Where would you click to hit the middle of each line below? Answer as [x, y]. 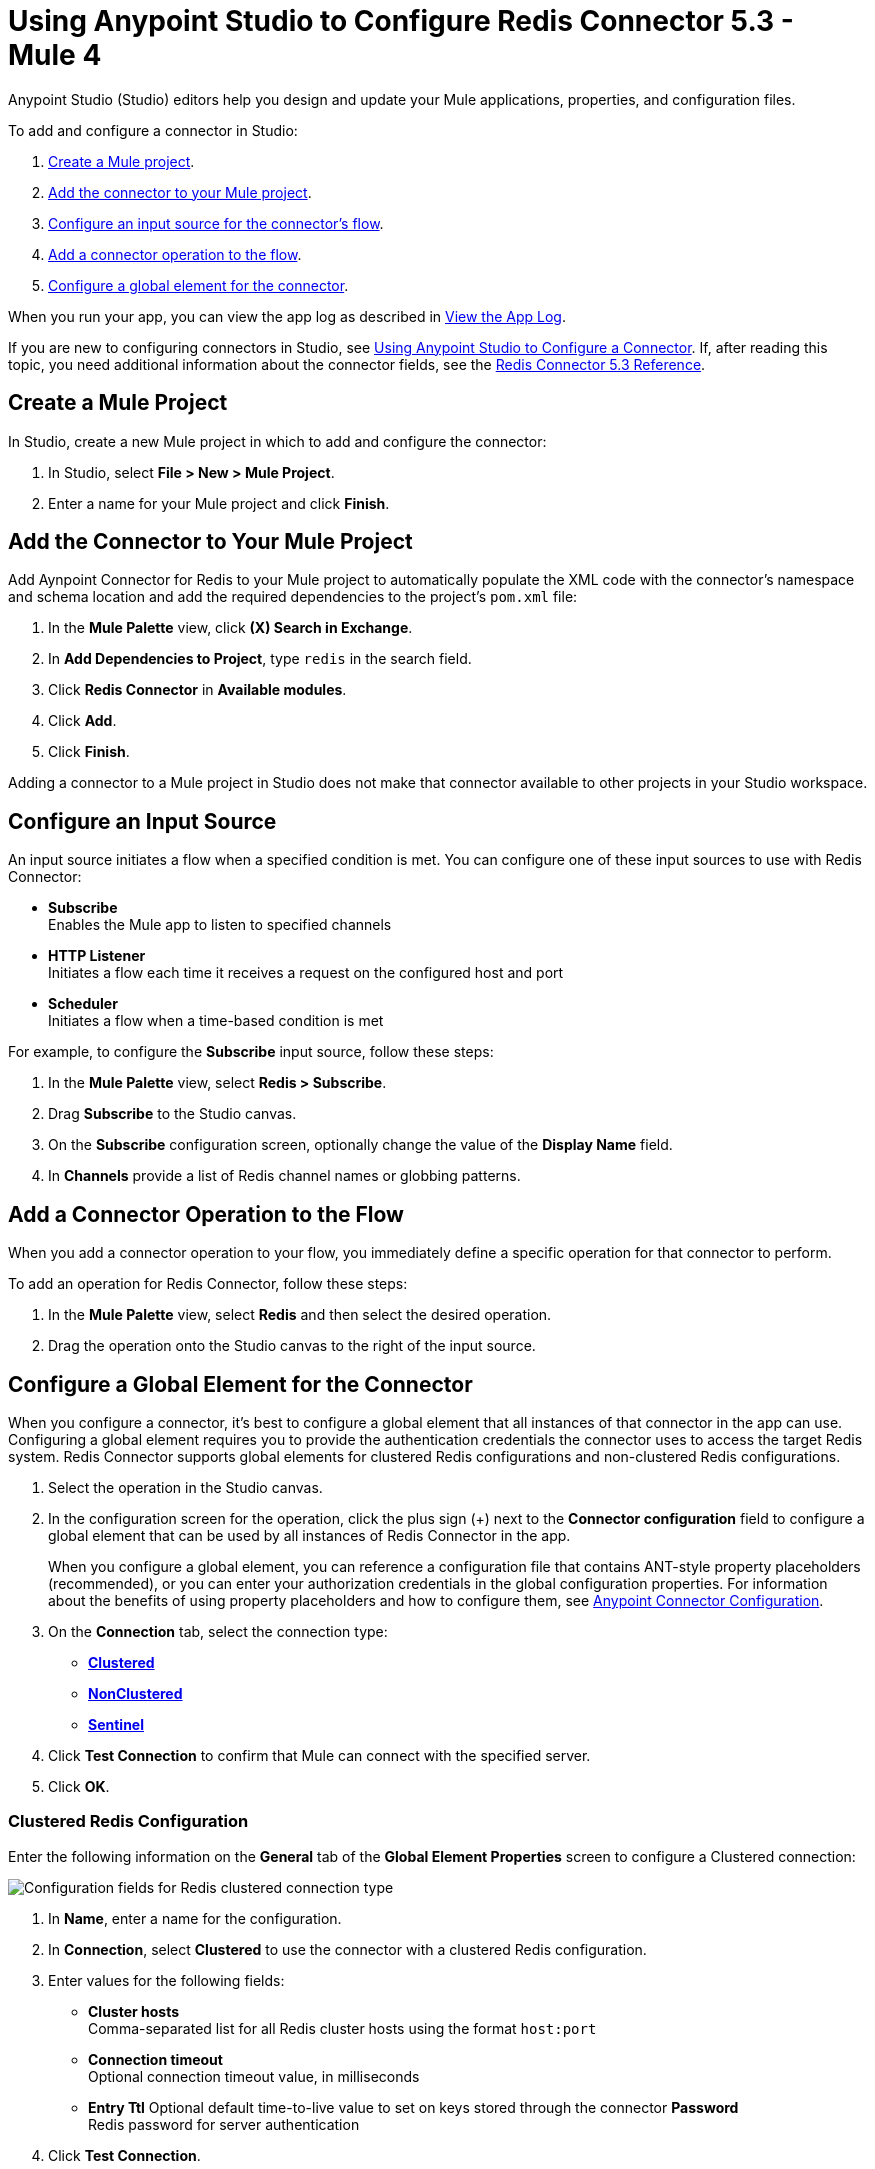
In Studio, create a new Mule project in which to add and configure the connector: [277, 441]
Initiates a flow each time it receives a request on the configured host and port [306, 973]
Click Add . [82, 721]
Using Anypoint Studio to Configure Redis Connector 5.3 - [401, 21]
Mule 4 [55, 55]
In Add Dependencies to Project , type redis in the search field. [260, 659]
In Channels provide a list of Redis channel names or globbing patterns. [284, 1176]
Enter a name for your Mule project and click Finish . [219, 503]
